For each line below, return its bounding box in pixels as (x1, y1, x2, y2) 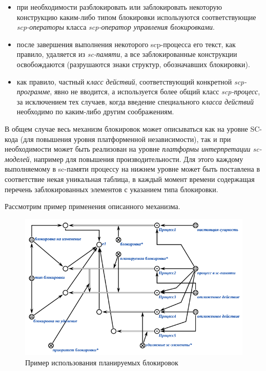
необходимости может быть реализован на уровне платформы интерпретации (5, 143, 251, 154)
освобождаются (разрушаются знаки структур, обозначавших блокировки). (16, 58, 250, 69)
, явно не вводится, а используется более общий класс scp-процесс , (50, 86, 260, 97)
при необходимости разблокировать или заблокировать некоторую (16, 2, 222, 12)
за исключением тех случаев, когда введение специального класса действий (16, 96, 254, 107)
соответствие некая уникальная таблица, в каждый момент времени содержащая (5, 173, 255, 184)
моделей (5, 153, 30, 164)
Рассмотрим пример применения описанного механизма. (5, 201, 180, 212)
